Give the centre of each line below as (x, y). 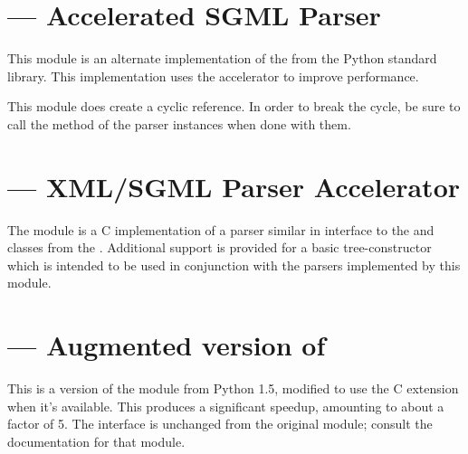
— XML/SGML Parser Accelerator (234, 186)
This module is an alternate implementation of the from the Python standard (222, 58)
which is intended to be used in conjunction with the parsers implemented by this (234, 265)
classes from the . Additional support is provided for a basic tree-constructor (220, 247)
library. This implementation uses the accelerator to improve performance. (213, 76)
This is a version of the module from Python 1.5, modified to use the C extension (233, 388)
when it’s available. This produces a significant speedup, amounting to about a (226, 406)
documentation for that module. (96, 441)
